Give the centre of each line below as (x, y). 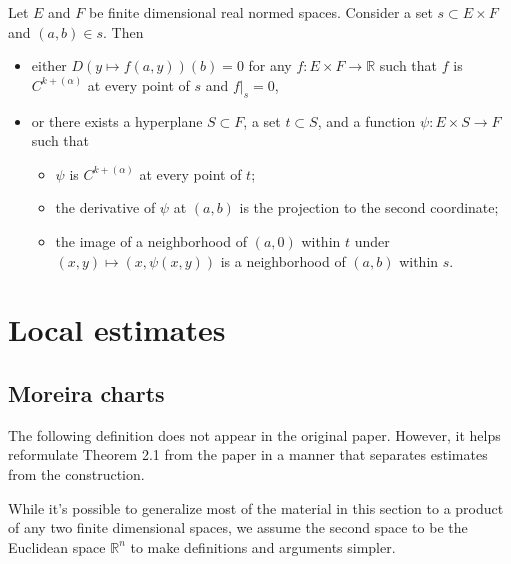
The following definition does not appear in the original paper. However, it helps (254, 434)
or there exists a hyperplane (117, 120)
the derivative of (105, 207)
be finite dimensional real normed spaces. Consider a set (261, 12)
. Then (123, 31)
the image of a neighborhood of (151, 240)
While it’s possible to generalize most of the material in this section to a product (256, 507)
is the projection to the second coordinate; (369, 207)
